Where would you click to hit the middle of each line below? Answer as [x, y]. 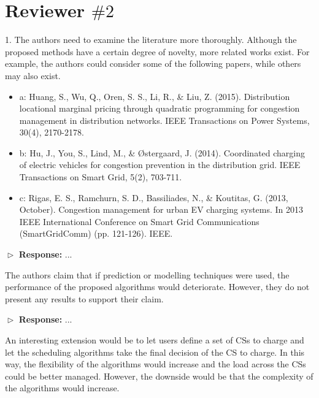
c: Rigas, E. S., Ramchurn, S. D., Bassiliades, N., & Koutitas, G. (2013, [154, 197]
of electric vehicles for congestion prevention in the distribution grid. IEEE [160, 165]
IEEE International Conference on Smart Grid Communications [139, 221]
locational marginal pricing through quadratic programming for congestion [159, 108]
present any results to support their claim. [84, 298]
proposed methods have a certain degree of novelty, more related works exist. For [157, 51]
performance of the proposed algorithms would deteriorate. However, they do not [157, 287]
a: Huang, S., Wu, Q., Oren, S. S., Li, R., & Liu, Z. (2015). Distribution [155, 96]
